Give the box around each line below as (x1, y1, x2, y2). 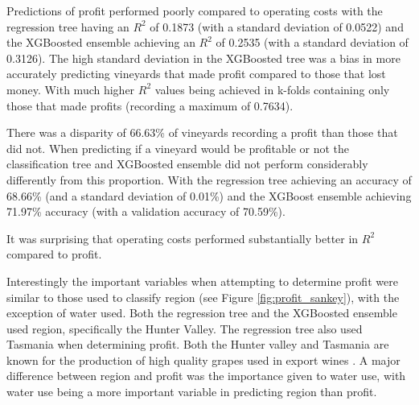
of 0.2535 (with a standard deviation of (216, 34, 409, 51)
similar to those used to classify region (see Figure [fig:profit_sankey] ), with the (6, 288, 400, 305)
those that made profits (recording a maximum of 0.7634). (6, 97, 294, 114)
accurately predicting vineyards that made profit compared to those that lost (6, 65, 386, 82)
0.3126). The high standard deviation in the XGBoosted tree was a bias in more (6, 49, 401, 66)
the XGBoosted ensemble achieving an (6, 34, 195, 51)
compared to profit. (6, 246, 102, 262)
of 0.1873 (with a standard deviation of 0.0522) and (150, 18, 404, 35)
